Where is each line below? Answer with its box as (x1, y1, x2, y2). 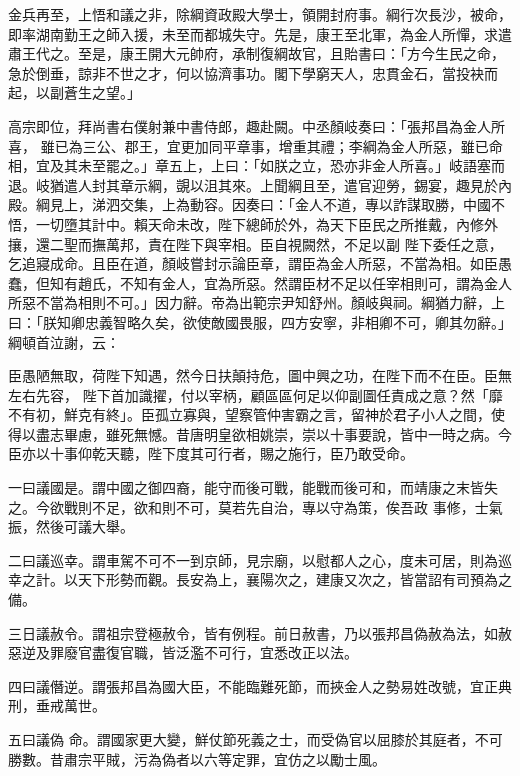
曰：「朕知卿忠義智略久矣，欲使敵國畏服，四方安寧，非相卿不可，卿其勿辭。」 (8, 311, 512, 332)
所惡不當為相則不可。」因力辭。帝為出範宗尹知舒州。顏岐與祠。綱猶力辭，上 (8, 292, 505, 313)
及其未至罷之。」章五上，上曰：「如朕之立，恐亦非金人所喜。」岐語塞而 (49, 155, 505, 176)
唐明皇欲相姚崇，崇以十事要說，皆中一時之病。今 (189, 423, 512, 444)
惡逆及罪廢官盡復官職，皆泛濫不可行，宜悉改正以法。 (8, 642, 358, 663)
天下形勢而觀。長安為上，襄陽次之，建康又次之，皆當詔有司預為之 (77, 569, 512, 590)
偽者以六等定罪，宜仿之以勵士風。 (161, 748, 386, 769)
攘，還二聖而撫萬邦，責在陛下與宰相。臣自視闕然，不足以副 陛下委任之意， (8, 233, 503, 254)
